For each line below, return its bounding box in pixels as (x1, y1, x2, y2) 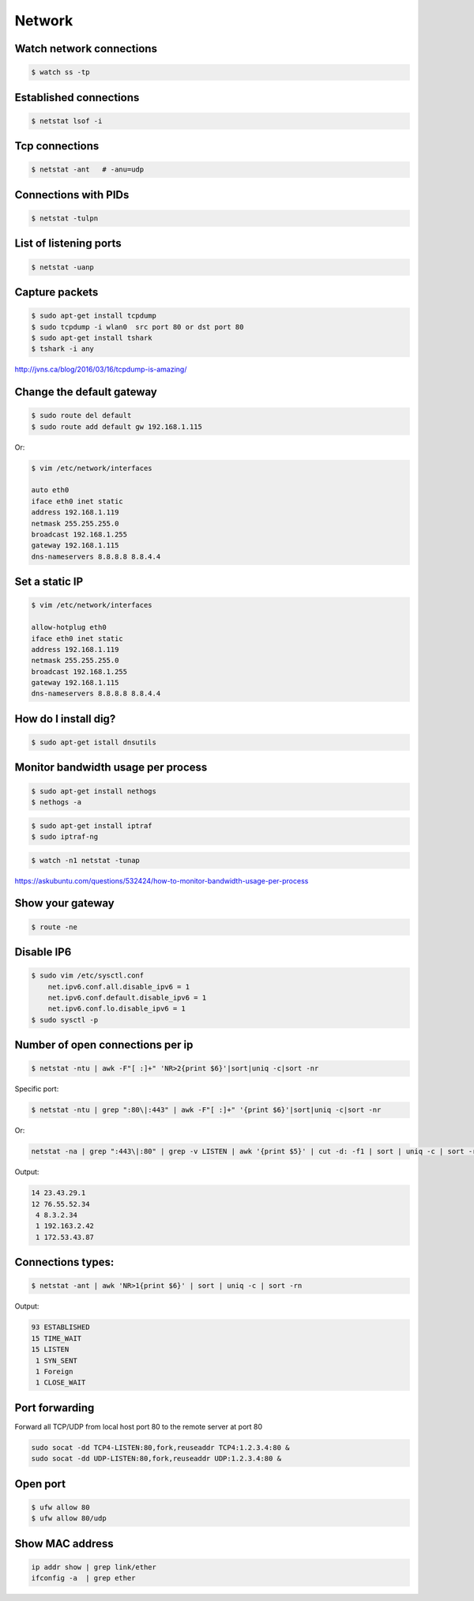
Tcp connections (14, 139, 100, 153)
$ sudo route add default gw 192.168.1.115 (31, 422, 203, 431)
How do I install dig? (14, 712, 116, 725)
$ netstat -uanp (31, 262, 95, 272)
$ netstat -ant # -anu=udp (31, 165, 145, 174)
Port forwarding (14, 1401, 95, 1415)
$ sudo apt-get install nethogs (31, 786, 157, 796)
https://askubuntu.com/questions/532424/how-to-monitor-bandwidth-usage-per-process (14, 876, 309, 885)
